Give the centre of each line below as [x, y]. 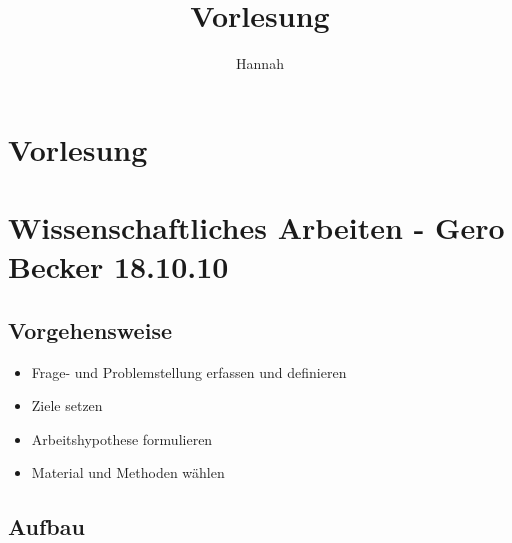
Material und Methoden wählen [128, 472]
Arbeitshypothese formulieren [122, 438]
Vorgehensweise [90, 329]
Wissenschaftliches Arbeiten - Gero [256, 227]
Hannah [260, 63]
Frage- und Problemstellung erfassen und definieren [189, 371]
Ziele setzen [67, 405]
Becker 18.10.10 [118, 266]
